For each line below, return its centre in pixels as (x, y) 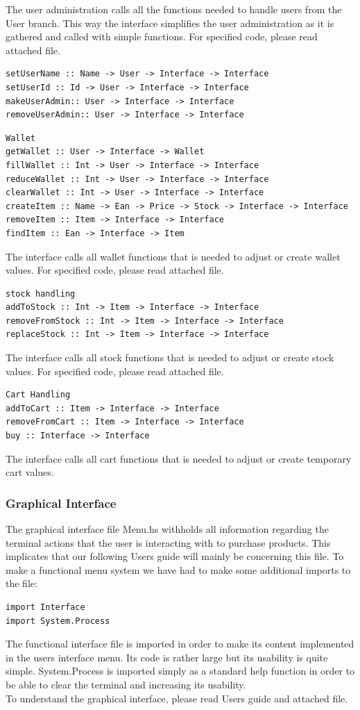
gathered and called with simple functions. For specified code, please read (162, 36)
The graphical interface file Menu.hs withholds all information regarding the (167, 529)
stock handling (41, 294)
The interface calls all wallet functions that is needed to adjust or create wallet (173, 256)
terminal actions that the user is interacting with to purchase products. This (168, 542)
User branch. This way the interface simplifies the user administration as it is (170, 23)
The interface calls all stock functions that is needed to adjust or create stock (170, 357)
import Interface (45, 607)
